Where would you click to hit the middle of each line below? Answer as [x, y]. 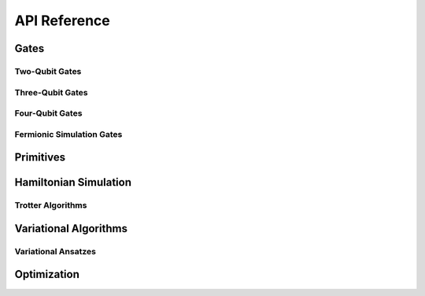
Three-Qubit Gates [51, 92]
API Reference [62, 20]
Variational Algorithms [71, 228]
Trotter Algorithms [51, 205]
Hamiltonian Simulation [73, 182]
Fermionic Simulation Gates [68, 134]
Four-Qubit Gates [48, 113]
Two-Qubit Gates [48, 71]
